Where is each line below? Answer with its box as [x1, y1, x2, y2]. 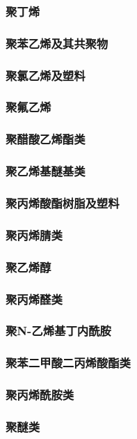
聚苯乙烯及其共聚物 [6, 34, 108, 52]
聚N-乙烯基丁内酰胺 [6, 322, 111, 339]
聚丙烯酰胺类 [6, 386, 74, 403]
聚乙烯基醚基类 [6, 162, 86, 180]
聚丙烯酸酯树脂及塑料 [6, 194, 120, 211]
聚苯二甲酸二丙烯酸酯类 [6, 354, 131, 371]
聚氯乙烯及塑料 [6, 66, 86, 84]
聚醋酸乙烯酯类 [6, 130, 86, 148]
